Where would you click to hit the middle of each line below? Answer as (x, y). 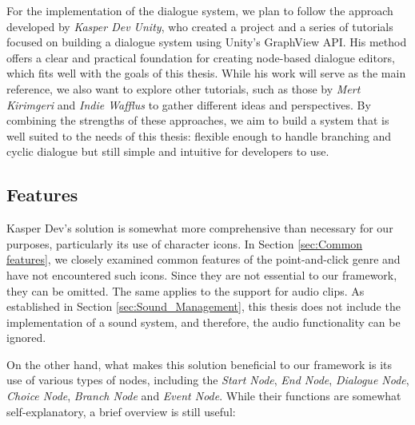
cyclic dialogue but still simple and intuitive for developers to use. (168, 151)
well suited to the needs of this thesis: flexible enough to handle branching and (199, 135)
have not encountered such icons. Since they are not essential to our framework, (202, 274)
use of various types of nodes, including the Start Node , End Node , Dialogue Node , (208, 380)
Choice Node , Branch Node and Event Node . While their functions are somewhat (204, 396)
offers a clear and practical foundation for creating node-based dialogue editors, (201, 57)
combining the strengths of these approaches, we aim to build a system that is (198, 120)
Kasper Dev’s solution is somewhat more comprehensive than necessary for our (200, 228)
